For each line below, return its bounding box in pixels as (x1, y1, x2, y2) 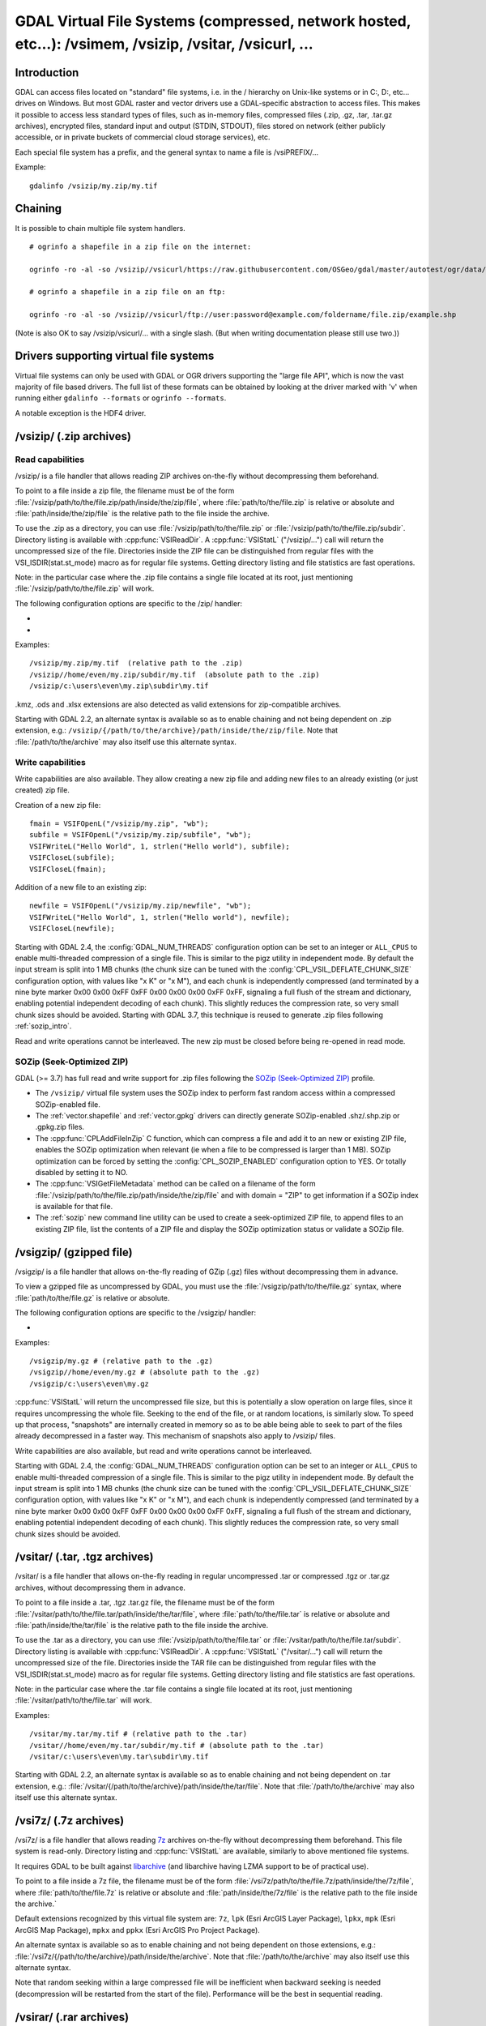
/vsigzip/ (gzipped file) (15, 1245, 133, 1259)
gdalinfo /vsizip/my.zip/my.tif (29, 181, 158, 190)
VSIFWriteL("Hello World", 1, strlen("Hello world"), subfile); (29, 841, 291, 851)
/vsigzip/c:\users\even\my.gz (29, 1378, 150, 1388)
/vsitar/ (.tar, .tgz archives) (15, 1550, 154, 1564)
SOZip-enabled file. (35, 1099, 100, 1109)
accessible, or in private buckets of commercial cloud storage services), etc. (15, 132, 271, 142)
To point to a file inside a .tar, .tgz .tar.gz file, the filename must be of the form (15, 1597, 275, 1608)
